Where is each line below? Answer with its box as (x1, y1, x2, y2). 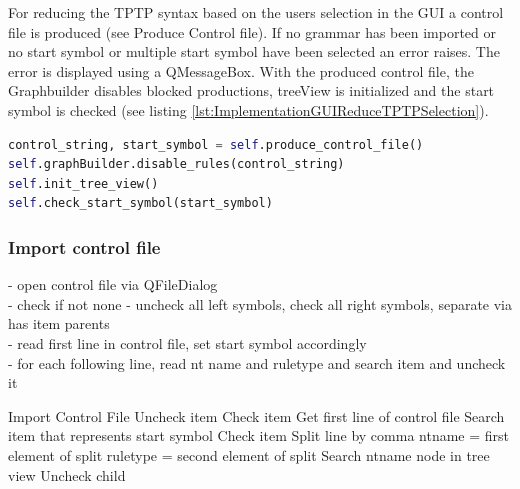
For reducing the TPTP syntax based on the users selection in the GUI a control (8, 2, 504, 22)
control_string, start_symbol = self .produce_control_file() (8, 137, 424, 152)
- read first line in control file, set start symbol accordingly (8, 332, 367, 353)
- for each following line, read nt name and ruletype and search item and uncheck (8, 352, 506, 373)
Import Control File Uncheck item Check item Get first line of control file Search (8, 405, 505, 426)
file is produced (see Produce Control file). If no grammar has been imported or (8, 21, 496, 42)
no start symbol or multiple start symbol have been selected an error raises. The (8, 41, 500, 62)
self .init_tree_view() (8, 176, 159, 191)
